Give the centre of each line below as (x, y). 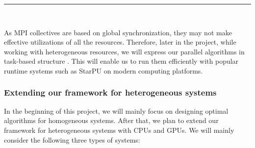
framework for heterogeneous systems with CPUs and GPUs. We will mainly (119, 130)
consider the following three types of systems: (72, 139)
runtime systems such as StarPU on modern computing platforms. (103, 70)
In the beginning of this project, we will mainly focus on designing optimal (116, 111)
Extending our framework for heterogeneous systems (110, 92)
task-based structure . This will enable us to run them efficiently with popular (121, 61)
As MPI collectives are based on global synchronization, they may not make (118, 32)
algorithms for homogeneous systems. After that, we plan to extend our (111, 120)
